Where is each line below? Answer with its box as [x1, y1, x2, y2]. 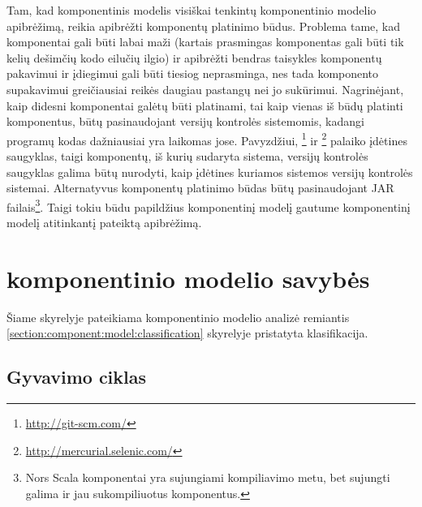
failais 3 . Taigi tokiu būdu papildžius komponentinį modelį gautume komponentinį [6, 195, 411, 215]
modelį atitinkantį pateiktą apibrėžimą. [6, 214, 202, 231]
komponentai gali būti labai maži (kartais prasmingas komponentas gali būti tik [6, 33, 404, 50]
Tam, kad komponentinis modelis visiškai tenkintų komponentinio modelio [6, 2, 377, 18]
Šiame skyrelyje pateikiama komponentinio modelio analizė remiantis [6, 308, 350, 325]
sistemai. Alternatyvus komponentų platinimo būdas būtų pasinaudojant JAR [6, 179, 394, 196]
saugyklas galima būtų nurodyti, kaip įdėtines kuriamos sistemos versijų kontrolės [6, 163, 413, 180]
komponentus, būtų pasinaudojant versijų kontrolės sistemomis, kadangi [6, 113, 364, 130]
